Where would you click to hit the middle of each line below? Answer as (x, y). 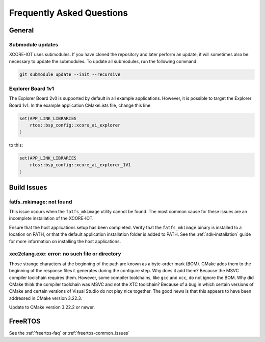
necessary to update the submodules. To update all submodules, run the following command (103, 61)
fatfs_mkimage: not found (40, 202)
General (22, 30)
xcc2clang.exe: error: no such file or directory (65, 254)
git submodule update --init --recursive (70, 74)
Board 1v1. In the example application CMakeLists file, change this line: (80, 105)
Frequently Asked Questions (68, 13)
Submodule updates (34, 44)
